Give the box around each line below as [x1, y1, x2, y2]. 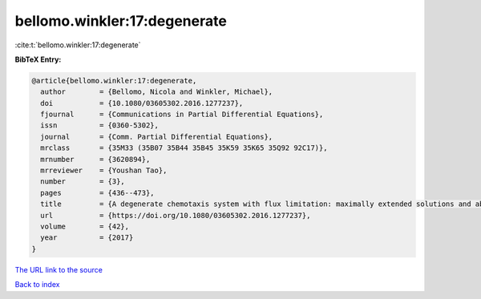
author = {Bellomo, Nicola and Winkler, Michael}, [40, 87, 273, 96]
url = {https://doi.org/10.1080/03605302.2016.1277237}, [40, 211, 311, 220]
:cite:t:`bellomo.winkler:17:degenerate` [14, 40, 141, 50]
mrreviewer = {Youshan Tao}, [40, 166, 168, 176]
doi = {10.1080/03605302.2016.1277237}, [40, 99, 244, 107]
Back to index [14, 280, 60, 289]
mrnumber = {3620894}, [40, 155, 151, 164]
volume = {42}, [40, 222, 130, 231]
